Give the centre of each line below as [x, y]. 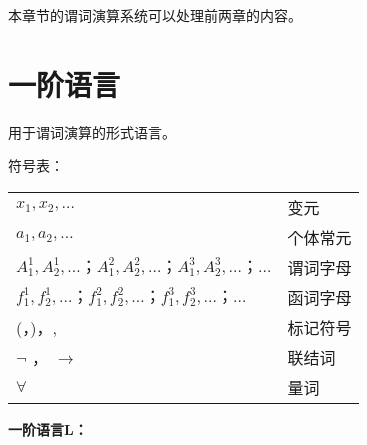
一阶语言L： [48, 428]
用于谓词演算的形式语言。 [92, 131]
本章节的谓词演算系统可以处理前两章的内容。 [155, 15]
